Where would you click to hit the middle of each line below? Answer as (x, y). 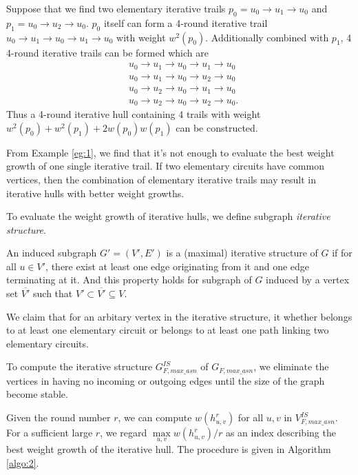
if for (342, 253)
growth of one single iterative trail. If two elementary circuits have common (165, 166)
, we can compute (155, 417)
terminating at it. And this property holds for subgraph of (129, 280)
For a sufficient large (50, 433)
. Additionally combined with (267, 37)
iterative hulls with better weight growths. (95, 193)
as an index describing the (281, 433)
